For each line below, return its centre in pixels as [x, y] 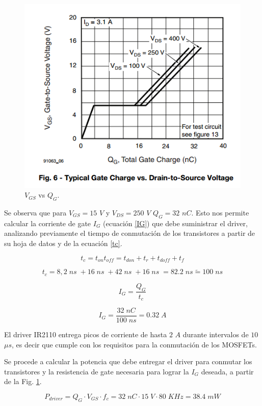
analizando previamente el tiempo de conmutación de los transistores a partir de [130, 233]
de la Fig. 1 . [23, 381]
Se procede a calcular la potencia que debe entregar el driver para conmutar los [128, 361]
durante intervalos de [216, 334]
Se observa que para [35, 212]
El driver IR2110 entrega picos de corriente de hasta [86, 334]
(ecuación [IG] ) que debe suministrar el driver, [175, 223]
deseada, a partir [227, 371]
